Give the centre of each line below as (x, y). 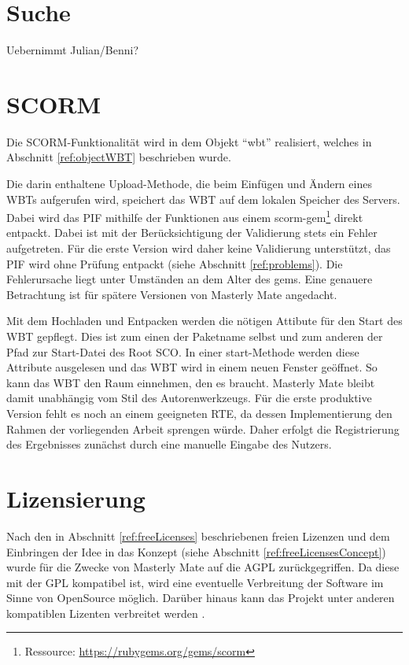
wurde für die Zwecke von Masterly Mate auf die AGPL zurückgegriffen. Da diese (203, 567)
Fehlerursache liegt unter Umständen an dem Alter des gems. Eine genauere (190, 279)
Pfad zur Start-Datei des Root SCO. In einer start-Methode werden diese (183, 351)
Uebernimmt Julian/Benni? (73, 50)
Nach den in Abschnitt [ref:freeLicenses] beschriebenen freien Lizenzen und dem (198, 536)
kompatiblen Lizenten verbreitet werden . (106, 613)
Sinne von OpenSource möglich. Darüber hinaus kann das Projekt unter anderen (201, 598)
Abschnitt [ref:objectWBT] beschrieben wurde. (119, 157)
